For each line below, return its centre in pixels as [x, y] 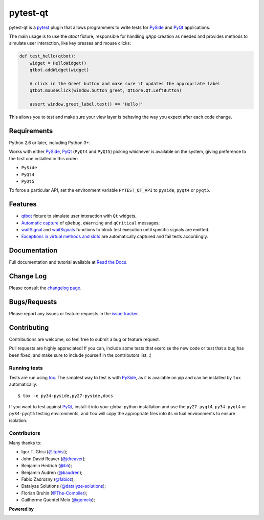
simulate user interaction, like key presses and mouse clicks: [70, 43]
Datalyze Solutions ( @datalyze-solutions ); [64, 486]
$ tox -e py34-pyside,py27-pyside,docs [66, 396]
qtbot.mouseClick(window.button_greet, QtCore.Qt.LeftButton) [106, 90]
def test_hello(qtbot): [48, 56]
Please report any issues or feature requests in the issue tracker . [74, 314]
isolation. [18, 420]
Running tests [26, 368]
